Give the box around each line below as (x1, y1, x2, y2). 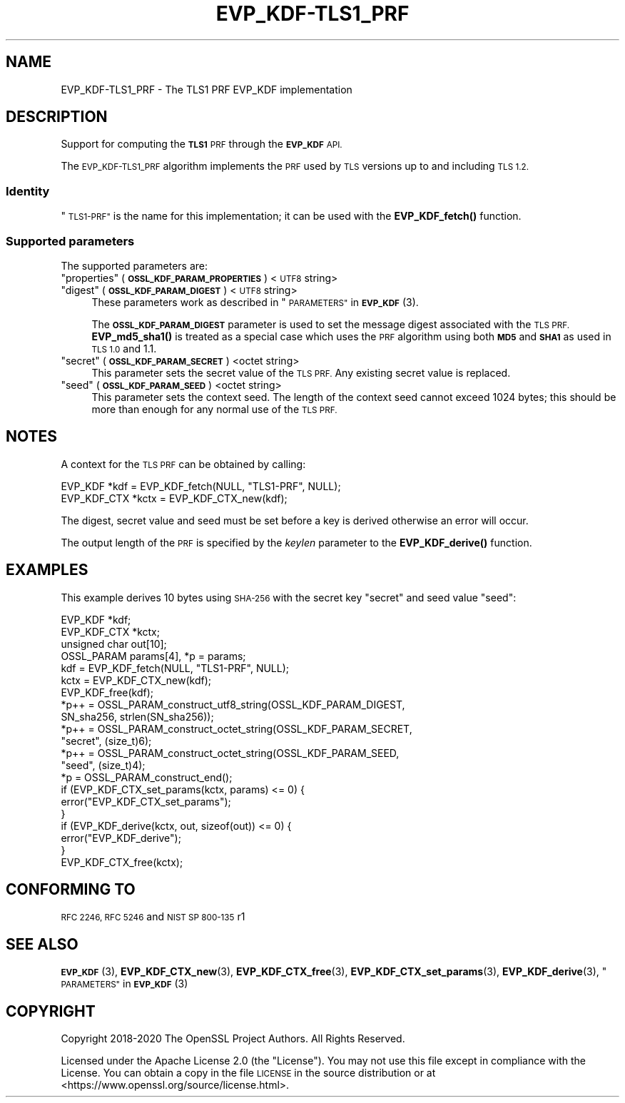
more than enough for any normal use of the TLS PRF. (91, 402, 337, 415)
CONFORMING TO (6, 880, 136, 899)
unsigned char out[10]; (61, 637, 167, 650)
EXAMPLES (6, 561, 88, 579)
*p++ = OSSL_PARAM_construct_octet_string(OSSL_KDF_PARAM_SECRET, (61, 722, 412, 735)
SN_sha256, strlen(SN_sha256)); (61, 710, 214, 723)
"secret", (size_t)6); (61, 734, 152, 747)
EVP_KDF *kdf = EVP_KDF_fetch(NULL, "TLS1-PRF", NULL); (61, 479, 341, 492)
